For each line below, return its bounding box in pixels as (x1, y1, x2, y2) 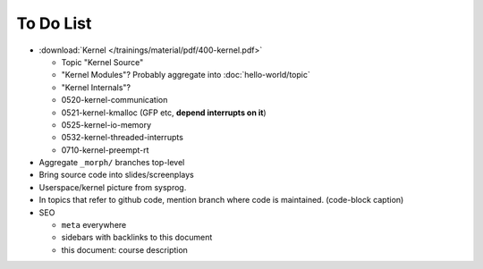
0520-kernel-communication (61, 95, 168, 105)
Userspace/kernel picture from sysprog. (38, 181, 187, 192)
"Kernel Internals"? (61, 81, 131, 93)
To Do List (16, 13, 92, 33)
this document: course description (61, 244, 188, 255)
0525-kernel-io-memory (61, 119, 152, 130)
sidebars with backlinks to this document (61, 232, 213, 243)
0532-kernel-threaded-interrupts (61, 132, 183, 143)
